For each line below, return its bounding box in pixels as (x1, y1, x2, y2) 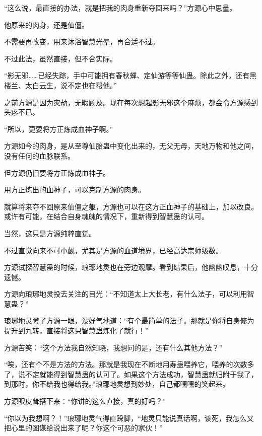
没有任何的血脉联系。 (4, 150, 75, 161)
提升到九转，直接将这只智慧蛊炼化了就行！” (4, 325, 149, 336)
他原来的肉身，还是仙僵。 (4, 19, 89, 30)
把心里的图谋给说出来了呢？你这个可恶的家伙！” (4, 422, 163, 433)
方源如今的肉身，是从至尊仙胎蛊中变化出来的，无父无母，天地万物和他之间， (4, 140, 258, 151)
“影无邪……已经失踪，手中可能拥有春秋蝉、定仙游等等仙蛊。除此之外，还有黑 (4, 70, 257, 81)
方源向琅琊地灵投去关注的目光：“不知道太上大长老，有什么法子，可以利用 (4, 288, 247, 299)
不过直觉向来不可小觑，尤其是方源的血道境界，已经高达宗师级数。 (4, 245, 223, 255)
